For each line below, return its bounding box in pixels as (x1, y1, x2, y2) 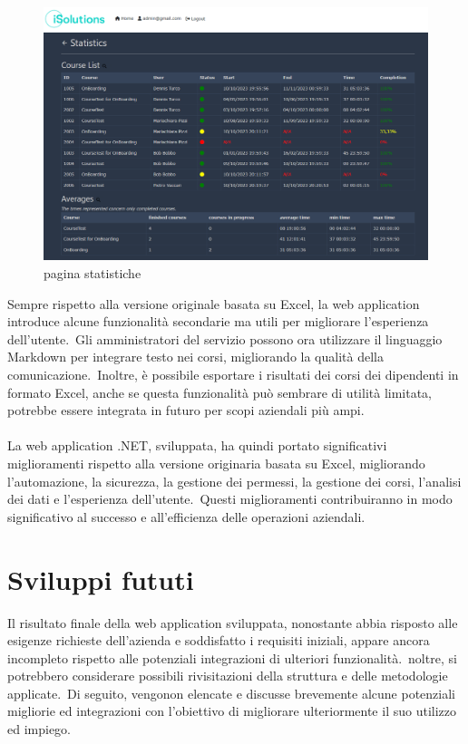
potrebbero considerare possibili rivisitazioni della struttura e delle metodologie (7, 666, 448, 685)
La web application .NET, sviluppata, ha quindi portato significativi (7, 436, 387, 455)
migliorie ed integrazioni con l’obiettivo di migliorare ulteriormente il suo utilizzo (7, 701, 456, 720)
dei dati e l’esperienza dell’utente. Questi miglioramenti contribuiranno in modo (7, 489, 453, 508)
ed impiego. (7, 720, 71, 739)
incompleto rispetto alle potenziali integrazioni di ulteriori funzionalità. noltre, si (7, 648, 457, 667)
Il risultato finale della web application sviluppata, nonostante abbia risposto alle (7, 613, 458, 632)
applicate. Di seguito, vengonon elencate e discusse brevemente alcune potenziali (7, 683, 456, 702)
